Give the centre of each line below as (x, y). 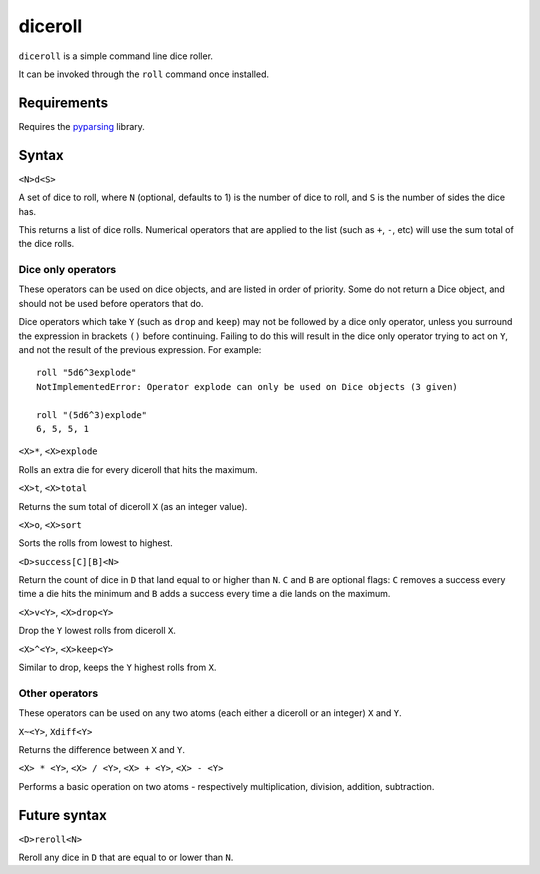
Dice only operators (67, 270)
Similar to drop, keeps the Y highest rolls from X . (117, 667)
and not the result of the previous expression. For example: (140, 350)
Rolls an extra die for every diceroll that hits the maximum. (138, 469)
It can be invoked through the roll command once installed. (144, 74)
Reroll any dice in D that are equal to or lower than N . (126, 857)
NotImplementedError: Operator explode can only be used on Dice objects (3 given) (247, 386)
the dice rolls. (46, 244)
